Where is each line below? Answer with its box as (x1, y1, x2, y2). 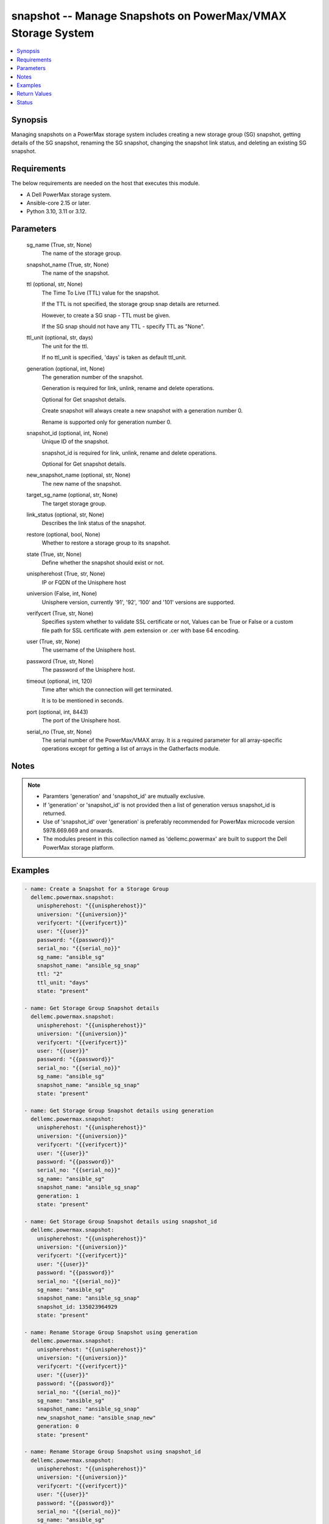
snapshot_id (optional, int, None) (26, 429, 108, 436)
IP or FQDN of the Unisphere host (41, 579, 126, 586)
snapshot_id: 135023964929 (37, 1303, 118, 1310)
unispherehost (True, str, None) (26, 570, 105, 577)
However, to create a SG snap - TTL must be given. (41, 312, 171, 319)
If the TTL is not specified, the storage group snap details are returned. (41, 301, 221, 308)
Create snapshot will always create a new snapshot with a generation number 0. (41, 407, 243, 415)
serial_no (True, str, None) (26, 728, 92, 735)
